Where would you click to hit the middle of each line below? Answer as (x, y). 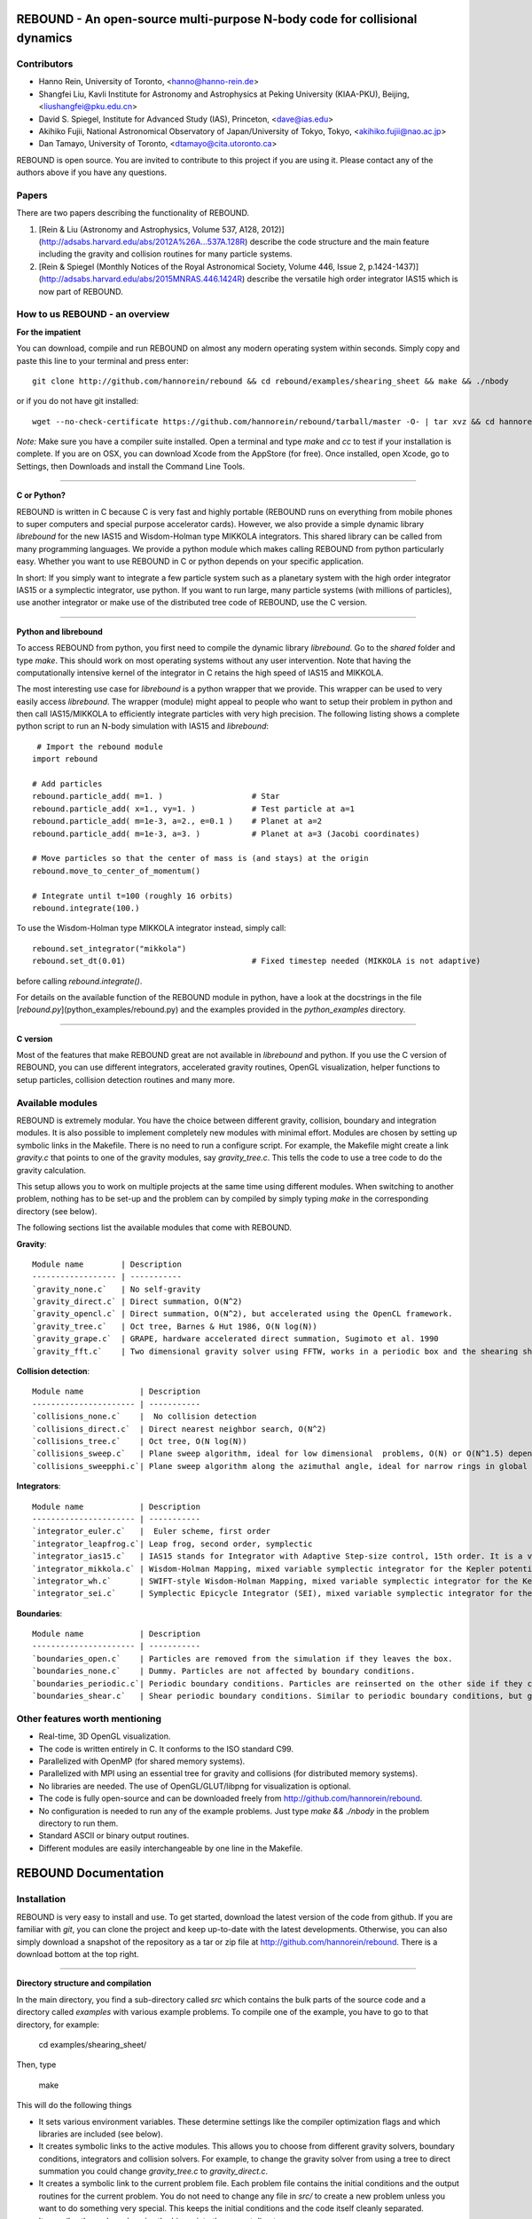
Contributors (45, 64)
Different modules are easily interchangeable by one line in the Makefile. (171, 1848)
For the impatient (49, 332)
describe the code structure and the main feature (340, 242)
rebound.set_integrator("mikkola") (110, 948)
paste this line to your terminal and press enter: (103, 360)
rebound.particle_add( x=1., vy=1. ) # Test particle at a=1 (193, 809)
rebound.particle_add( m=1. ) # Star (156, 796)
